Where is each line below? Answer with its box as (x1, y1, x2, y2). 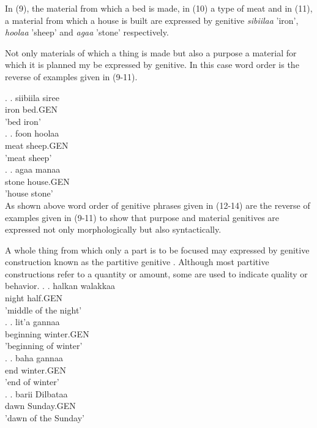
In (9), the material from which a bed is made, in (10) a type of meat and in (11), (5, 2, 313, 14)
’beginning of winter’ (5, 339, 83, 352)
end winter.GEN (5, 363, 66, 376)
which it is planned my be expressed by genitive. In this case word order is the (5, 58, 299, 71)
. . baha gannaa (5, 351, 63, 364)
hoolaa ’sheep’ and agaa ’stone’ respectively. (5, 26, 169, 39)
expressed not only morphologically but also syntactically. (5, 223, 222, 236)
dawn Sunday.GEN (5, 399, 76, 412)
